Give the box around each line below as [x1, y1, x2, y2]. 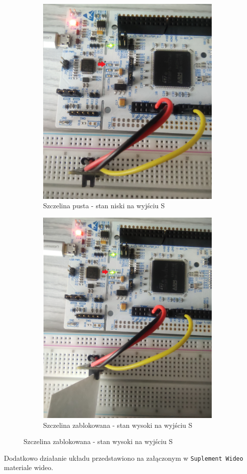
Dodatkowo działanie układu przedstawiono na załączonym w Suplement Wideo [4, 452, 244, 463]
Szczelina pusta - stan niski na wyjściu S [43, 200, 165, 211]
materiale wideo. [4, 462, 53, 473]
